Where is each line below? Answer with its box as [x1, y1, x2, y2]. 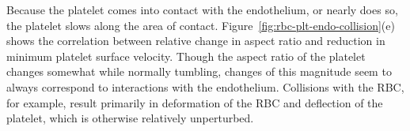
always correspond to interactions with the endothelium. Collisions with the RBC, [6, 78, 404, 95]
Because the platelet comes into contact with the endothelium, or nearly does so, [6, 2, 398, 17]
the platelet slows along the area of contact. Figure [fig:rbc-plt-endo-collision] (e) [6, 17, 395, 33]
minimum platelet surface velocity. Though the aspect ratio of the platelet [6, 47, 366, 64]
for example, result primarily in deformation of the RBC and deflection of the [6, 94, 383, 110]
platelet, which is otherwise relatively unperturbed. [6, 110, 254, 126]
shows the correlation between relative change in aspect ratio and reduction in [6, 32, 385, 49]
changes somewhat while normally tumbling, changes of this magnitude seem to [6, 63, 392, 80]
